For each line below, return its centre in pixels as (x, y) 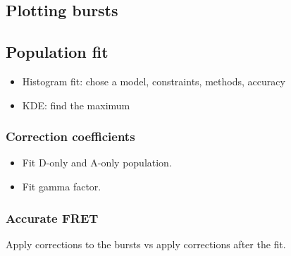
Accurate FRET (52, 218)
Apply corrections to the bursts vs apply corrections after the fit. (146, 244)
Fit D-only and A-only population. (97, 163)
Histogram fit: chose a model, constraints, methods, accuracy (154, 81)
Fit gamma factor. (62, 186)
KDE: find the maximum (76, 105)
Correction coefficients (70, 136)
